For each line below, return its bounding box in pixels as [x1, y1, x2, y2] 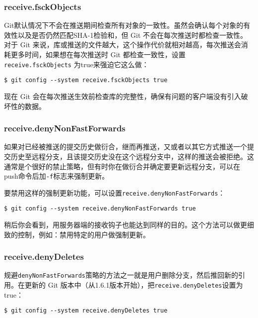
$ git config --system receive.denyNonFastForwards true [4, 205, 196, 212]
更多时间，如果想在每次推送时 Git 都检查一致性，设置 [10, 49, 186, 59]
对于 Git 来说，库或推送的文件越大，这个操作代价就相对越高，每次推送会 [4, 39, 241, 50]
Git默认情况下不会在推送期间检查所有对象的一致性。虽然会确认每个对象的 [4, 20, 244, 30]
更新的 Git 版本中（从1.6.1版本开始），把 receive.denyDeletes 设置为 [24, 280, 243, 290]
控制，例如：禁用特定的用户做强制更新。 [17, 229, 150, 239]
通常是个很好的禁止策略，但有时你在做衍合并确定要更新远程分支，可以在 [4, 161, 240, 171]
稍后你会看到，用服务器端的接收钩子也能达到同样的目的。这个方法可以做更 [4, 219, 247, 230]
